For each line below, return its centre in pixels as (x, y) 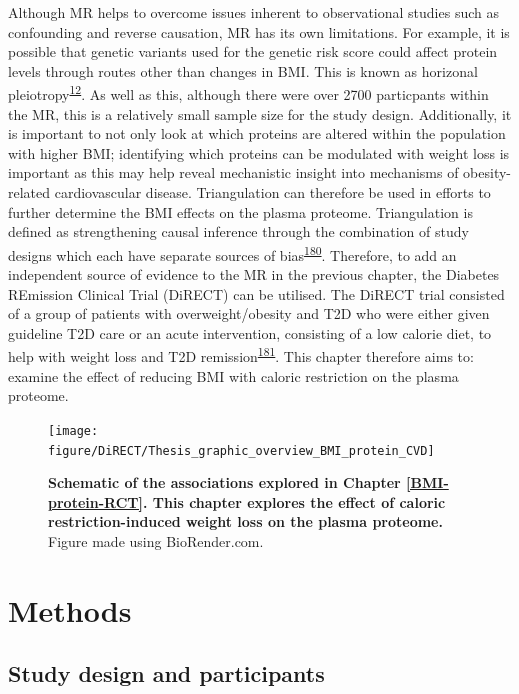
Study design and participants (166, 673)
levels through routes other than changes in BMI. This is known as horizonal (243, 70)
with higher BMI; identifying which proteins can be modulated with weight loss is (259, 152)
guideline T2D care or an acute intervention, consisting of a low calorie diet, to (250, 332)
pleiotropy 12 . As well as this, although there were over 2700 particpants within (248, 93)
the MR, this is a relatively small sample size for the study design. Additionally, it (260, 113)
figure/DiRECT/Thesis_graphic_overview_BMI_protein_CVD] (241, 450)
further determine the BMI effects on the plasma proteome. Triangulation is (240, 211)
